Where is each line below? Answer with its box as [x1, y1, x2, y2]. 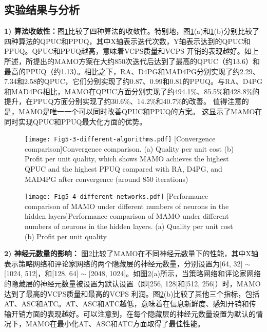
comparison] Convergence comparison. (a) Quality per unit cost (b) [25, 143, 234, 154]
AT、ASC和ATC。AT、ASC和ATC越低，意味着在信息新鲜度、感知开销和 [4, 298, 249, 309]
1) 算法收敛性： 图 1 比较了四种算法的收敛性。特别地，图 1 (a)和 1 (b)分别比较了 [4, 26, 260, 36]
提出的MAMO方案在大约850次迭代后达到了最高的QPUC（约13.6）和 [32, 55, 260, 66]
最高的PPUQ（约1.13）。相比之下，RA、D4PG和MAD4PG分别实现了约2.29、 [4, 66, 260, 76]
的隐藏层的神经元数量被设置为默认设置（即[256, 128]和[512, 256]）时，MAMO [4, 278, 261, 288]
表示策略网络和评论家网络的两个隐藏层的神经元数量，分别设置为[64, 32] [4, 258, 243, 268]
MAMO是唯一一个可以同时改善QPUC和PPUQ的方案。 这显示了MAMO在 [18, 106, 262, 116]
